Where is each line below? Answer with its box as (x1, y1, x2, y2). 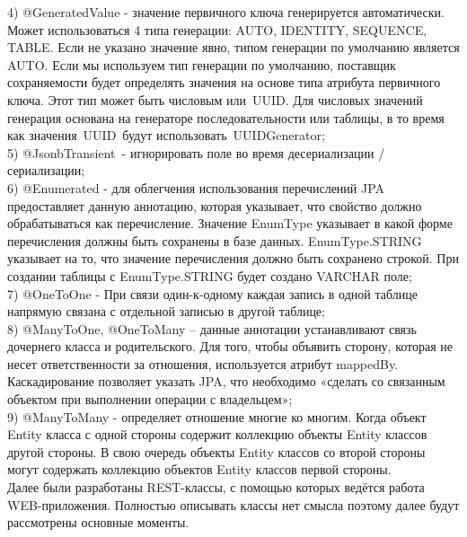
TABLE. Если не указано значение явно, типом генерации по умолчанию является (7, 38, 460, 57)
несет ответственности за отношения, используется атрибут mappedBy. (7, 354, 399, 373)
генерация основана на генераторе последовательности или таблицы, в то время (7, 108, 445, 127)
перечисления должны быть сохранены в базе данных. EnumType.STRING (7, 231, 422, 250)
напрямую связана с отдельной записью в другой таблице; (7, 302, 325, 321)
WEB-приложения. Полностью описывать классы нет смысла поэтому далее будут (7, 495, 460, 514)
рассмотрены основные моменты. (7, 513, 189, 532)
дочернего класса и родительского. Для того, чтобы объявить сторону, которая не (7, 337, 454, 356)
